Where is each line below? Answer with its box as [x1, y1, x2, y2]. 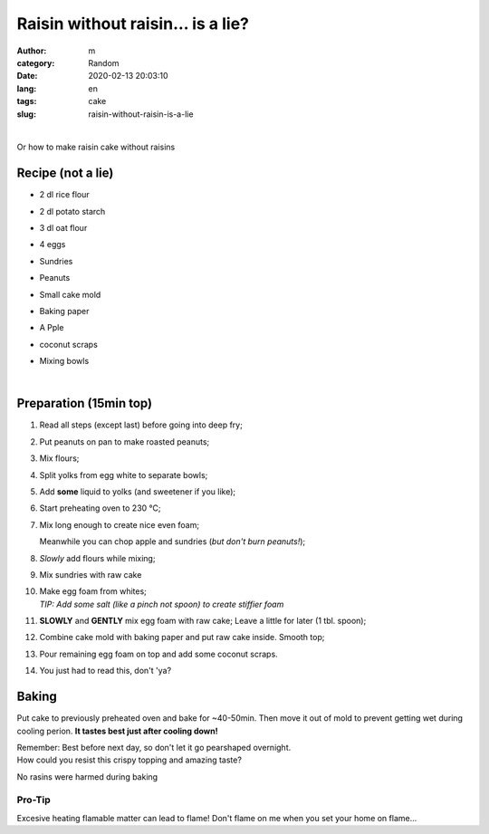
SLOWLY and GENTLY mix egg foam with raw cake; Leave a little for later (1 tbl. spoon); [39, 616, 367, 627]
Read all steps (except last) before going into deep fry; [39, 419, 244, 430]
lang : [16, 82, 37, 94]
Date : [16, 71, 38, 81]
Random [88, 57, 120, 68]
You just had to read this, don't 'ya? [39, 666, 172, 676]
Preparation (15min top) [16, 396, 153, 411]
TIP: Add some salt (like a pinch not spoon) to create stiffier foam [39, 599, 284, 609]
